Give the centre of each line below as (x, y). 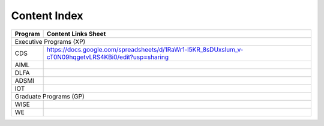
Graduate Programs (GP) (50, 96)
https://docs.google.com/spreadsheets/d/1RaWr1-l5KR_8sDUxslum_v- (145, 49)
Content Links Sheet (76, 34)
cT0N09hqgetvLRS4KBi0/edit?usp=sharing (108, 57)
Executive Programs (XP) (50, 41)
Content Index (47, 16)
